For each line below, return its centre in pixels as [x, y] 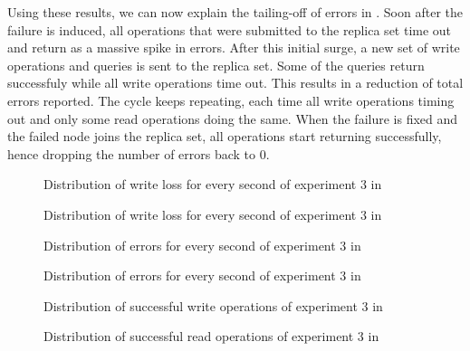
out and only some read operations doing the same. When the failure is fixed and [233, 118]
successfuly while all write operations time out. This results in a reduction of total [235, 83]
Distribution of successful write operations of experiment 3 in [213, 305]
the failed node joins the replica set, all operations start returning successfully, [225, 136]
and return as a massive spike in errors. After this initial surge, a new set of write [234, 47]
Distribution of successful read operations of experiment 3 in [211, 336]
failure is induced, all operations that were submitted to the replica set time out [230, 29]
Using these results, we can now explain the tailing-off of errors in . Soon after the [235, 12]
